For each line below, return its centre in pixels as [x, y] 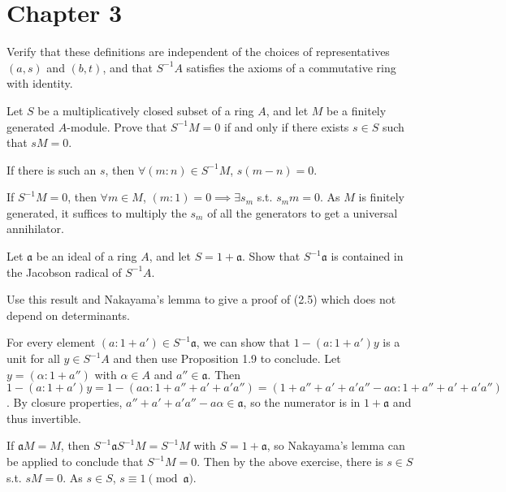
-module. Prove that [117, 126]
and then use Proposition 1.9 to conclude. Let [227, 358]
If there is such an [52, 169]
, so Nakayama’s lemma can [336, 445]
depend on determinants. [68, 315]
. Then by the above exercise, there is [290, 461]
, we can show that [243, 342]
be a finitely [357, 110]
